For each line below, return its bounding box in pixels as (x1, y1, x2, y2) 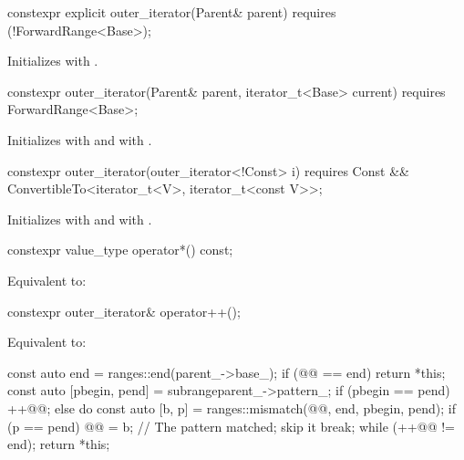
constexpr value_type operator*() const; (7, 240, 233, 259)
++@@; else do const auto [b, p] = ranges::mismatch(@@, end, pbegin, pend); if (7, 398, 456, 417)
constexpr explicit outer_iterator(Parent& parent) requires (7, 3, 336, 21)
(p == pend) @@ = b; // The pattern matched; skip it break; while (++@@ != (7, 416, 455, 435)
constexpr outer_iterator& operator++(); (7, 301, 241, 320)
